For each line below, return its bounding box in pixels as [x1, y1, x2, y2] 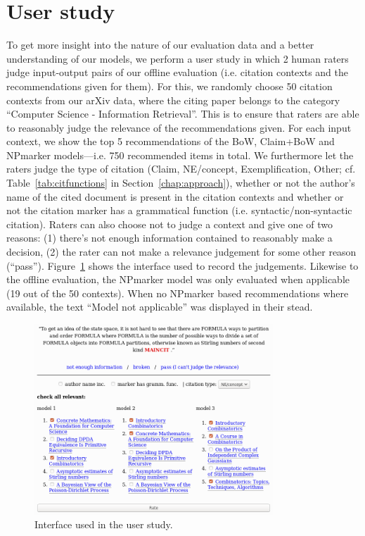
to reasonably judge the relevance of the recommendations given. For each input [6, 120, 352, 135]
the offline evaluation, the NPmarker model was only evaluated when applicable [6, 272, 350, 287]
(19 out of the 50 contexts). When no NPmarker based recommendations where [6, 285, 349, 300]
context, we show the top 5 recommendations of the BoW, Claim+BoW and [6, 134, 335, 149]
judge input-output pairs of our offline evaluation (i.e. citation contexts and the [6, 65, 349, 80]
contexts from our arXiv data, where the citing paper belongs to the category [6, 92, 340, 107]
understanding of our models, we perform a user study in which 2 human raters [6, 51, 349, 66]
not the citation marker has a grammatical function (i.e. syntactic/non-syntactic [6, 203, 352, 218]
